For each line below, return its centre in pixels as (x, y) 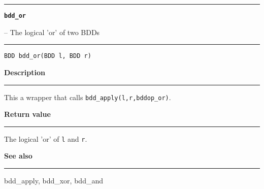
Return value (27, 114)
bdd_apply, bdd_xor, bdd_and (54, 180)
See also (18, 156)
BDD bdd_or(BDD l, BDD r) (48, 56)
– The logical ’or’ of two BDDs (52, 32)
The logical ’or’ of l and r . (46, 138)
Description (25, 72)
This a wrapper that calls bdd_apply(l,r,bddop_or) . (88, 97)
